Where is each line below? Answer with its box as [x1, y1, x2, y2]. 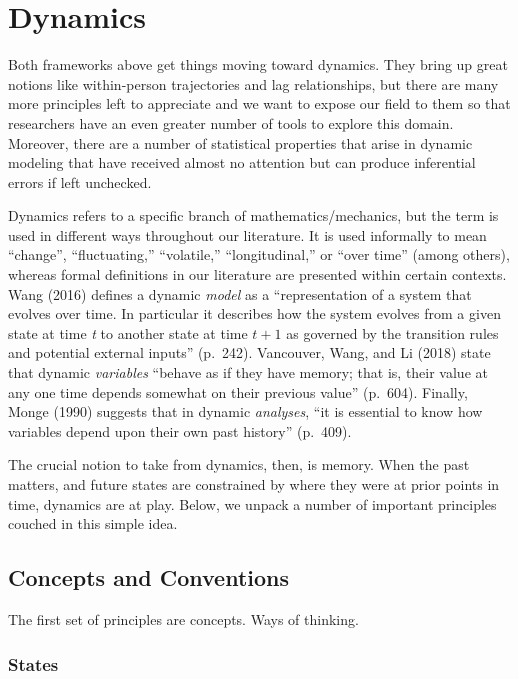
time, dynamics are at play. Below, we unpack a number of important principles [8, 493, 497, 514]
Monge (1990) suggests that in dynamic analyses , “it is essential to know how [8, 401, 483, 422]
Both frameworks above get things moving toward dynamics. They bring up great [8, 54, 508, 75]
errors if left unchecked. [8, 171, 152, 192]
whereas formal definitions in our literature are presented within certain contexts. [8, 264, 507, 285]
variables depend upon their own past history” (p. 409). [8, 420, 352, 441]
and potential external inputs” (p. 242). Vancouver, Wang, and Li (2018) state [8, 342, 491, 363]
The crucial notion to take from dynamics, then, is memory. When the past [8, 454, 470, 475]
